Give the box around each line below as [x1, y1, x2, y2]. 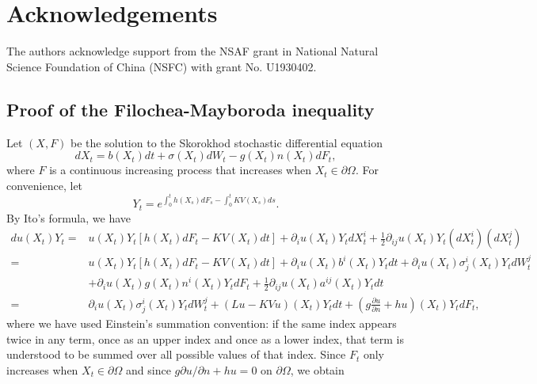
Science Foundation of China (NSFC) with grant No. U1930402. [6, 58, 317, 74]
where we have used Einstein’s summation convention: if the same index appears [6, 314, 397, 331]
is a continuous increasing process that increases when [49, 162, 311, 178]
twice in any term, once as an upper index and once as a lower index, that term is [6, 330, 405, 347]
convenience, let [6, 177, 83, 193]
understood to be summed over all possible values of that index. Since [6, 346, 346, 363]
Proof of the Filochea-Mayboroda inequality [6, 97, 375, 121]
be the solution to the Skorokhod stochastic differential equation [70, 134, 383, 150]
